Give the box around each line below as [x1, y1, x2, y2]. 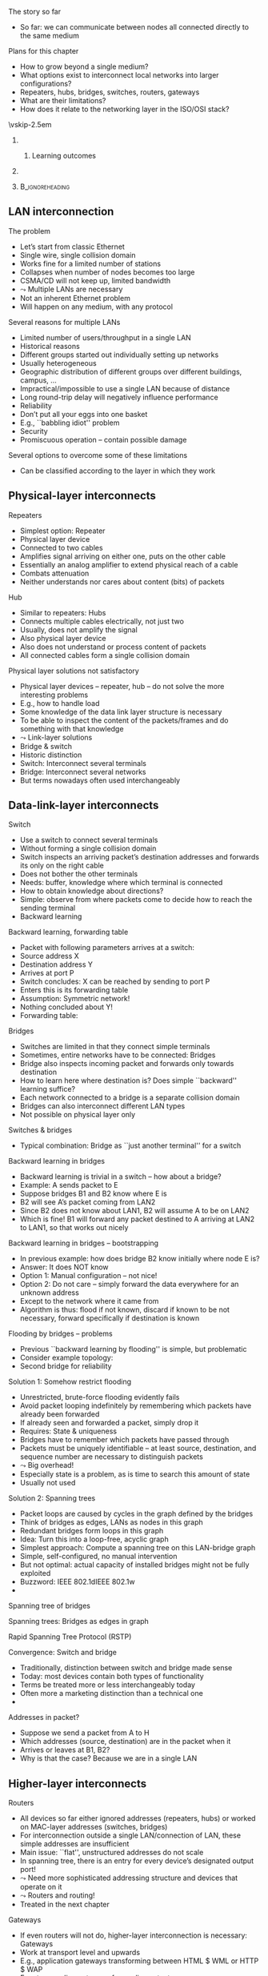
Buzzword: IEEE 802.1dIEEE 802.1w [19, 1577, 135, 1587]
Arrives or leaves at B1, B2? [19, 1745, 110, 1755]
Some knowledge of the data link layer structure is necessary [19, 707, 222, 716]
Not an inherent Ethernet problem [19, 293, 130, 303]
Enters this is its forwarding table [19, 985, 129, 995]
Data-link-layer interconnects [8, 799, 159, 812]
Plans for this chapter [8, 46, 79, 55]
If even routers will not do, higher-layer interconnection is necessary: [19, 1930, 248, 1940]
